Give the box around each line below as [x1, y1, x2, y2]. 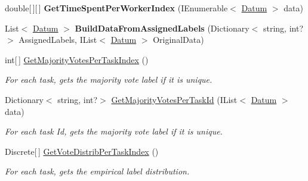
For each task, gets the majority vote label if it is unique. [5, 73, 212, 86]
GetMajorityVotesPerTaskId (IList [111, 93, 238, 105]
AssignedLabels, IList [19, 33, 97, 46]
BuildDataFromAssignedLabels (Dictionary [75, 21, 250, 34]
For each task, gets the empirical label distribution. [5, 165, 190, 177]
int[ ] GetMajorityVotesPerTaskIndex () [5, 53, 149, 65]
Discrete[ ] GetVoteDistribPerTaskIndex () [5, 145, 159, 157]
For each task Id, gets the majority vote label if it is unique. [5, 125, 223, 138]
